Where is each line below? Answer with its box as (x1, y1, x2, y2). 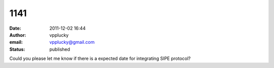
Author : (9, 32, 26, 38)
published (49, 46, 71, 52)
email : (9, 39, 23, 45)
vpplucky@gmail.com (49, 39, 95, 45)
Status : (9, 46, 25, 52)
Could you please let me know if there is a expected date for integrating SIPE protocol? (9, 55, 191, 61)
